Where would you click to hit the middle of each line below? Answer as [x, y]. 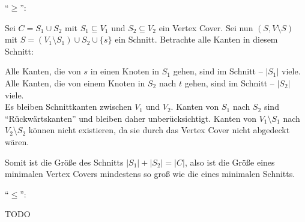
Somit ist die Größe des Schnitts [64, 162]
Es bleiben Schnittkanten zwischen [68, 106]
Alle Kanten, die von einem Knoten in [75, 82]
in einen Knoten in [125, 71]
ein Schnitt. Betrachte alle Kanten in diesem [196, 39]
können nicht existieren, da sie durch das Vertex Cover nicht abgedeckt [159, 130]
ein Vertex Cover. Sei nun [206, 27]
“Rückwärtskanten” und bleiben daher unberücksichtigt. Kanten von [131, 118]
